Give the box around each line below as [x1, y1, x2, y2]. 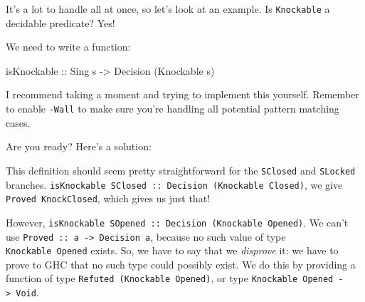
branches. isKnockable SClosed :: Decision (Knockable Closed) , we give [6, 177, 343, 192]
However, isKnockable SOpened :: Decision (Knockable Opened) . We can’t [6, 214, 349, 229]
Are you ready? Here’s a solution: [6, 139, 152, 154]
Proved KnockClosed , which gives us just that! [6, 191, 210, 206]
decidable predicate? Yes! [6, 15, 115, 30]
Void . [16, 285, 39, 300]
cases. [6, 115, 31, 130]
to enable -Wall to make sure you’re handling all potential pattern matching [6, 101, 339, 116]
